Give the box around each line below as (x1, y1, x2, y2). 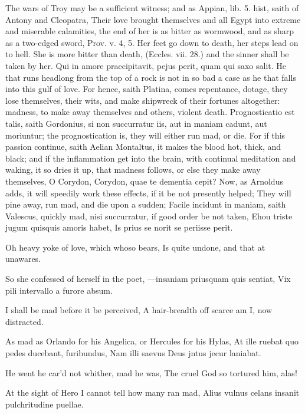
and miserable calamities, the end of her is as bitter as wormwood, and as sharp (5, 25, 294, 37)
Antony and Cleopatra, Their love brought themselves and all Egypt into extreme (5, 13, 301, 25)
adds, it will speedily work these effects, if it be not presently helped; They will (5, 186, 291, 199)
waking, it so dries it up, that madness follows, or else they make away (5, 163, 261, 176)
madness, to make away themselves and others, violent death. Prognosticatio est (5, 106, 295, 118)
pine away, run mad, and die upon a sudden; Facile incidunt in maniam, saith (5, 198, 286, 211)
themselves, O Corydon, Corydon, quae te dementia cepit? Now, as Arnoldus (5, 175, 283, 187)
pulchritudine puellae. (5, 397, 84, 410)
